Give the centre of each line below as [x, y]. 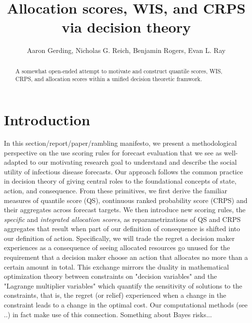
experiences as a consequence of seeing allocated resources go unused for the [117, 247]
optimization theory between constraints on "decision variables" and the [110, 276]
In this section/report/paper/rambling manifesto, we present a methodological [120, 143]
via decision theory [126, 27]
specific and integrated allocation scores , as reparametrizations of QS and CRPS [122, 219]
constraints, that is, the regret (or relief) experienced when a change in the [115, 295]
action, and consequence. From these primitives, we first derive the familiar [116, 190]
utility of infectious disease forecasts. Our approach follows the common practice [124, 171]
